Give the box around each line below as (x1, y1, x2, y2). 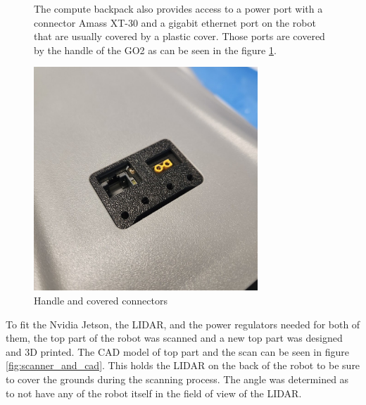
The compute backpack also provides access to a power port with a (34, 1, 323, 15)
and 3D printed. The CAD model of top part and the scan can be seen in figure (6, 344, 349, 359)
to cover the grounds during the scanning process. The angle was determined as (6, 371, 349, 386)
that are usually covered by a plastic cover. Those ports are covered (34, 29, 325, 44)
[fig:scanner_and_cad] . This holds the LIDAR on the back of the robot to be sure (6, 358, 360, 373)
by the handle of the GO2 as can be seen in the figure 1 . (34, 42, 277, 57)
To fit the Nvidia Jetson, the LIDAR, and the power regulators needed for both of (6, 316, 360, 331)
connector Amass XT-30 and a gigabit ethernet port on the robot (34, 15, 316, 30)
